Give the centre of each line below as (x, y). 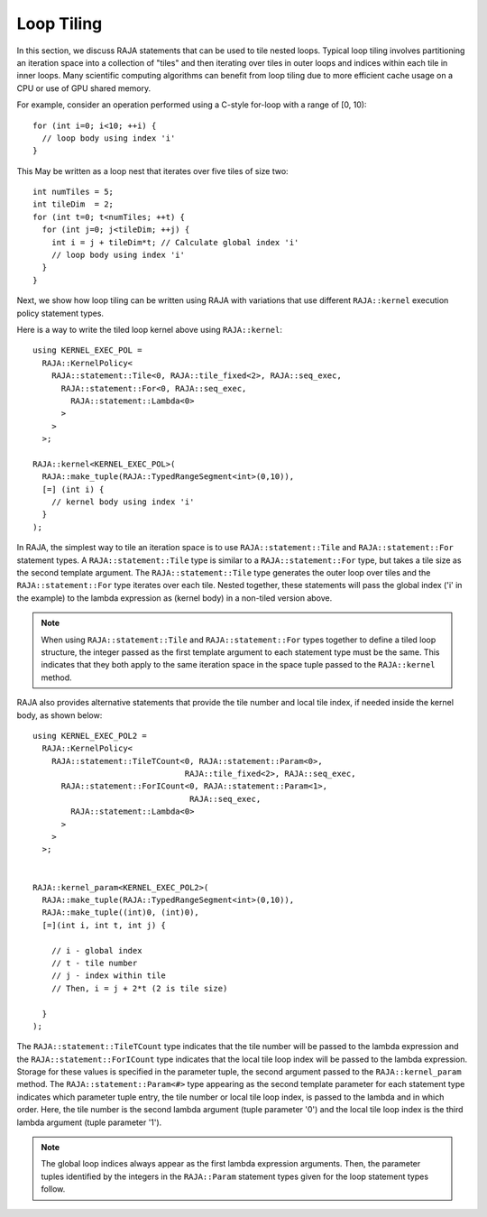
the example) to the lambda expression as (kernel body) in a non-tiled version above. (175, 598)
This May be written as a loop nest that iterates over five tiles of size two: (152, 171)
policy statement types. (60, 313)
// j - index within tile (109, 976)
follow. (53, 1189)
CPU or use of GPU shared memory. (84, 88)
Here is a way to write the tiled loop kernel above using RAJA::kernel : (150, 329)
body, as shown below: (60, 715)
